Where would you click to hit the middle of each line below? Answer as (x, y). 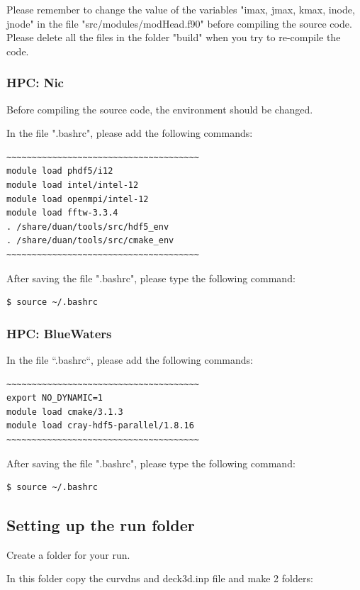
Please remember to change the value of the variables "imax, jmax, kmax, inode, (181, 9)
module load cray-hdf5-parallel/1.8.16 (100, 426)
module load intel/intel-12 (73, 185)
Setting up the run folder (101, 525)
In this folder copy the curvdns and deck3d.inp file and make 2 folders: (160, 578)
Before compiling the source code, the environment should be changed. (160, 109)
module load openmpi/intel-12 (78, 199)
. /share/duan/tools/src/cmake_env (90, 241)
